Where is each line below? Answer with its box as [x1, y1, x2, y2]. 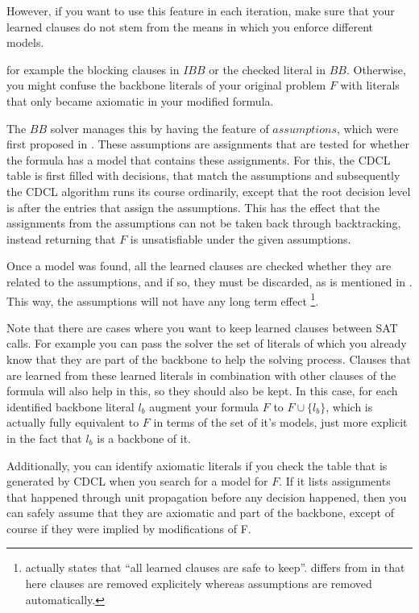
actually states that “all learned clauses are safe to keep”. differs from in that [25, 559, 405, 576]
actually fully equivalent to [6, 414, 139, 431]
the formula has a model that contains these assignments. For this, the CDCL [6, 151, 391, 168]
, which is [326, 398, 373, 415]
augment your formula [149, 398, 259, 415]
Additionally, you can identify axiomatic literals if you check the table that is [6, 457, 388, 473]
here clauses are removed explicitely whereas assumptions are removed [25, 575, 372, 592]
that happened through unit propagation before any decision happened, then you [6, 488, 407, 505]
